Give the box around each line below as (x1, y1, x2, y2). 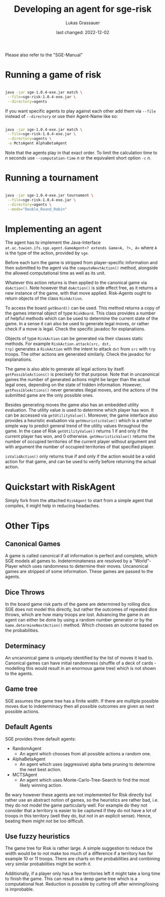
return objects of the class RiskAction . (5, 295, 83, 302)
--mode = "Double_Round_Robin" (7, 206, 67, 212)
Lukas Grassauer (66, 20, 100, 26)
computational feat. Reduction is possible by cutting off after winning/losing (5, 881, 159, 887)
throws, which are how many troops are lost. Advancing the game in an (5, 612, 149, 618)
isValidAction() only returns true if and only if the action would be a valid (5, 453, 155, 460)
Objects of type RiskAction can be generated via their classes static (5, 336, 143, 342)
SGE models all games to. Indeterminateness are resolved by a (5, 558, 132, 564)
